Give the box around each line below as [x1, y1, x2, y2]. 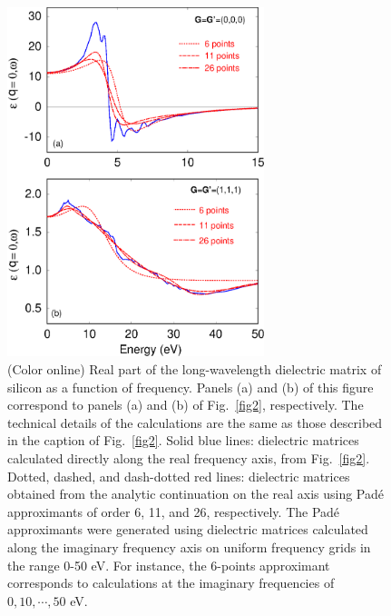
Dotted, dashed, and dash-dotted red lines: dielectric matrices [7, 466, 350, 485]
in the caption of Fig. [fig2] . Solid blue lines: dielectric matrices [7, 431, 359, 450]
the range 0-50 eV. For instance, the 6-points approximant [7, 555, 330, 574]
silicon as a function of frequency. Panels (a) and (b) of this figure [7, 377, 374, 396]
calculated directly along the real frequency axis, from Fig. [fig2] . [7, 449, 370, 467]
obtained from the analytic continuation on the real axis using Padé [7, 484, 385, 503]
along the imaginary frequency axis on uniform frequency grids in [7, 537, 371, 556]
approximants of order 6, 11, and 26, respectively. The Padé [7, 502, 340, 521]
